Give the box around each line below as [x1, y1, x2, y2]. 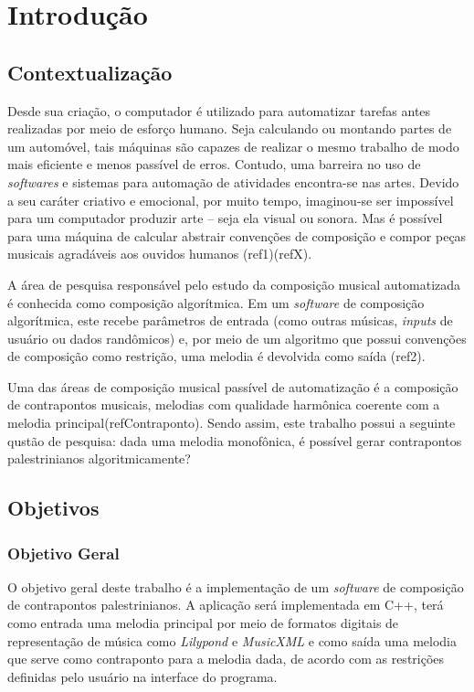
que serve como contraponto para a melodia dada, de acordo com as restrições [7, 649, 445, 668]
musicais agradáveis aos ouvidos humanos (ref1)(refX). [7, 244, 312, 263]
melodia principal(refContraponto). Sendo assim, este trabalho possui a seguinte [7, 413, 456, 432]
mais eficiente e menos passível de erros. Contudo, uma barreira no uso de [7, 154, 421, 174]
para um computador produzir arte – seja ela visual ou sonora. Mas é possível [7, 208, 443, 228]
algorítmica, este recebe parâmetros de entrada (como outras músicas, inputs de [7, 311, 453, 330]
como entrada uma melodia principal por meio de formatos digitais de [7, 613, 399, 633]
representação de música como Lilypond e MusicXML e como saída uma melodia [7, 631, 457, 650]
